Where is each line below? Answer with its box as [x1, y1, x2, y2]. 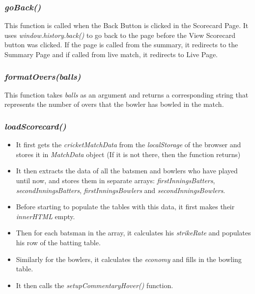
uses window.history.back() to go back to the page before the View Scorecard [4, 30, 235, 40]
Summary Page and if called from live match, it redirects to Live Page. [4, 49, 218, 59]
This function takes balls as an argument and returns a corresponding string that [4, 89, 249, 99]
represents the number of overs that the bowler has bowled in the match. [4, 99, 224, 109]
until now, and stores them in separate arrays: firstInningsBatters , [16, 175, 215, 185]
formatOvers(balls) [4, 70, 81, 82]
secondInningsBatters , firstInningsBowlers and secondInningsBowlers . [16, 185, 226, 195]
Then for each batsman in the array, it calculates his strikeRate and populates [16, 228, 251, 238]
